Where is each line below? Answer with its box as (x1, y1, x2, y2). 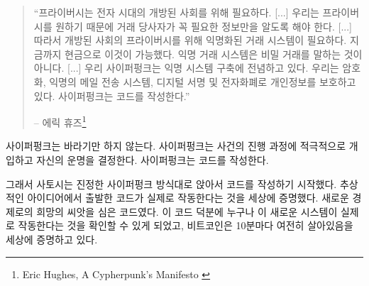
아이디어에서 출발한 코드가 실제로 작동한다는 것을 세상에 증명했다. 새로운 (27, 190, 349, 205)
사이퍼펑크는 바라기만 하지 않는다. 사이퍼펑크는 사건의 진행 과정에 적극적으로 (6, 138, 346, 153)
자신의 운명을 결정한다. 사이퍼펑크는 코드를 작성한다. (36, 153, 269, 167)
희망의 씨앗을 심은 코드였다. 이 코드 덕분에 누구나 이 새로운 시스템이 (36, 204, 338, 219)
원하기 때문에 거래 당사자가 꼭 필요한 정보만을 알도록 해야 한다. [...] (55, 18, 352, 33)
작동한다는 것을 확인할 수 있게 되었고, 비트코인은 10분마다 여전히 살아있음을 (18, 218, 353, 233)
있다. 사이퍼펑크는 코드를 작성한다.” (33, 88, 190, 103)
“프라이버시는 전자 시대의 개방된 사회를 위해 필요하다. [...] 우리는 (33, 5, 319, 19)
